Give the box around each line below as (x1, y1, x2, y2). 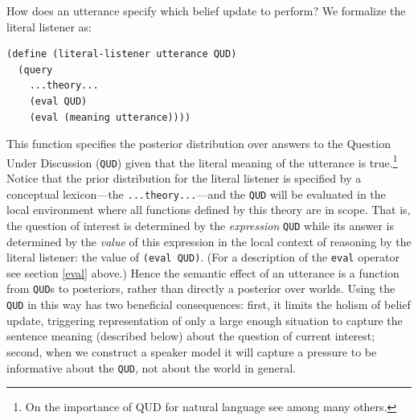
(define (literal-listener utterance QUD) (6, 48, 237, 60)
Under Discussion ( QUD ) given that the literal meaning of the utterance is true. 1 (6, 151, 398, 171)
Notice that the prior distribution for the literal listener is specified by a (6, 170, 362, 187)
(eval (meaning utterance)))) (29, 111, 191, 123)
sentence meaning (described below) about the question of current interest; (6, 327, 375, 344)
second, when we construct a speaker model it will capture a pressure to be (6, 343, 377, 360)
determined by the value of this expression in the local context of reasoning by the (6, 233, 412, 249)
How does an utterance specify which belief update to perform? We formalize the (6, 2, 406, 19)
